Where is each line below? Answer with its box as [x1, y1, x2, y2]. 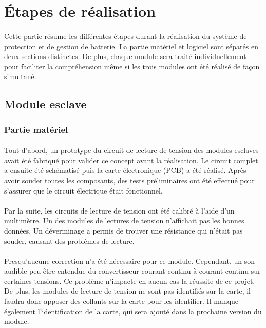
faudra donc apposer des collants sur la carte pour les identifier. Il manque [4, 296, 239, 306]
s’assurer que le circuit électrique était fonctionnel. [4, 185, 163, 196]
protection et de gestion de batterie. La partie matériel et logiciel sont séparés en [4, 41, 258, 51]
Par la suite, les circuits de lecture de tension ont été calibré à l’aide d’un [4, 205, 235, 216]
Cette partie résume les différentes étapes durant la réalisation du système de [4, 30, 247, 41]
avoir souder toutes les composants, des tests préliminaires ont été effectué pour [4, 175, 255, 185]
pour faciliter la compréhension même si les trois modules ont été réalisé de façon [4, 61, 260, 71]
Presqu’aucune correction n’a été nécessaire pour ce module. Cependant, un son [4, 255, 255, 266]
